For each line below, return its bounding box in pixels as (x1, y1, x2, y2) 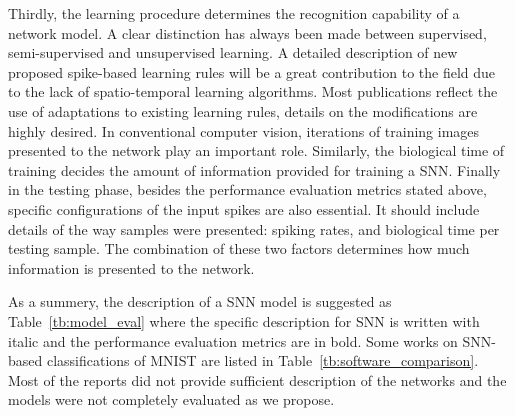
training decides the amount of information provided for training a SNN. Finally (8, 159, 501, 180)
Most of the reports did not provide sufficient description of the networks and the (8, 369, 507, 390)
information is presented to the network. (8, 257, 255, 278)
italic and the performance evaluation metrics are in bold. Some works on (8, 330, 458, 351)
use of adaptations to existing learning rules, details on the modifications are (8, 100, 478, 121)
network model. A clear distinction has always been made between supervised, (8, 22, 487, 43)
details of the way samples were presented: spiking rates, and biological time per (8, 218, 500, 239)
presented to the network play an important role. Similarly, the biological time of (8, 140, 505, 161)
